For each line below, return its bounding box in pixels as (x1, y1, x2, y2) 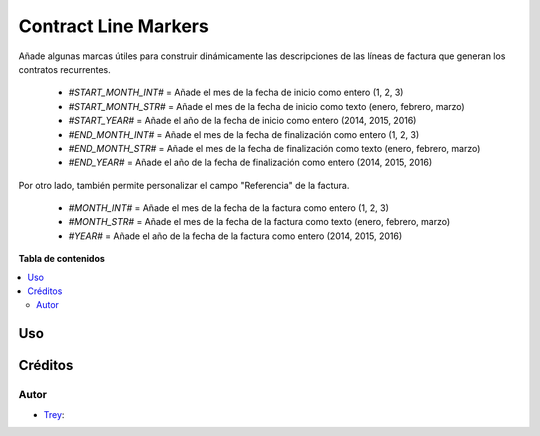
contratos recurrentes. (18, 63, 112, 75)
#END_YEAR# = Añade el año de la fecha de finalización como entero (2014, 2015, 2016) (68, 156, 433, 169)
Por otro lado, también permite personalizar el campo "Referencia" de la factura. (18, 179, 350, 191)
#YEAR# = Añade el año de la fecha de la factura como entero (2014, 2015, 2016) (68, 230, 403, 242)
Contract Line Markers (18, 15, 209, 37)
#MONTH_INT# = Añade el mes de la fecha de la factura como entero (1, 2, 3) (68, 202, 390, 214)
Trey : (43, 408, 65, 420)
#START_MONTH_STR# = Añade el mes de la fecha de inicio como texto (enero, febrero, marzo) (68, 100, 465, 112)
